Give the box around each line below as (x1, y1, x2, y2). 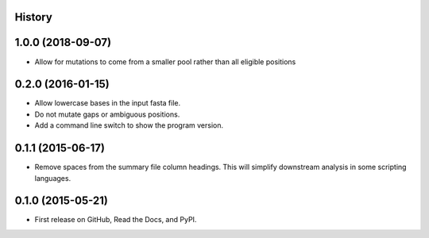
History (14, 10, 53, 24)
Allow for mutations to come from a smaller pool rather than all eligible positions (34, 56, 296, 67)
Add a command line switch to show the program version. (34, 121, 224, 130)
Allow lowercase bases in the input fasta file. (34, 98, 181, 108)
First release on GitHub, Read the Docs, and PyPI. (34, 215, 197, 225)
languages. (34, 173, 71, 182)
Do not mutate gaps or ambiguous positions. (34, 109, 180, 119)
